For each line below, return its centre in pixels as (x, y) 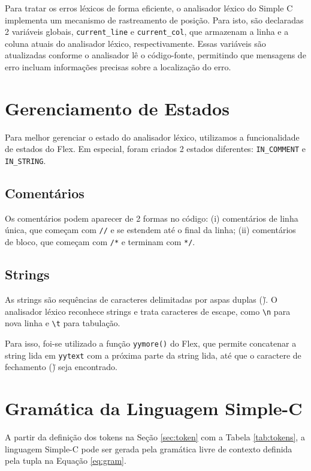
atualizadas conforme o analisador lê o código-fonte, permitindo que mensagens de (155, 55)
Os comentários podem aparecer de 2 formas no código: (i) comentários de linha (152, 218)
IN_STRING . (25, 160)
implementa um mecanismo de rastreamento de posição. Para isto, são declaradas (154, 20)
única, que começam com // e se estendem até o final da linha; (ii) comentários (150, 230)
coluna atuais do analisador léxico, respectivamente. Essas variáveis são (135, 43)
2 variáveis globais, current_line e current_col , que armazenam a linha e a (147, 32)
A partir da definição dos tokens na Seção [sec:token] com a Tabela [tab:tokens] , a (155, 437)
